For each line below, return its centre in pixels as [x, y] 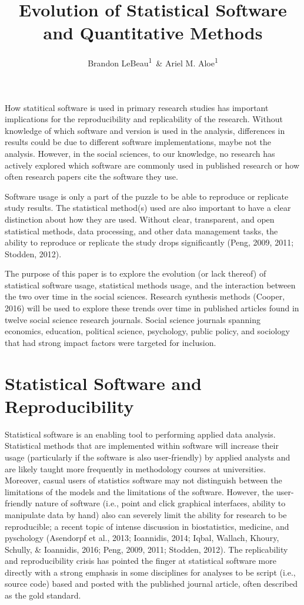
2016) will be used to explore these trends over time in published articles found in [152, 308]
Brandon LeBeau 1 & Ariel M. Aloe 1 [153, 62]
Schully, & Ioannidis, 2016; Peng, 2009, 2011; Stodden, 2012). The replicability [146, 549]
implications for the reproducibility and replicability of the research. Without [144, 119]
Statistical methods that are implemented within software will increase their [142, 446]
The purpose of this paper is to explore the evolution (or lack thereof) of [136, 273]
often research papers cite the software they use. [91, 177]
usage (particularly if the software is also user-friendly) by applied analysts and [148, 457]
